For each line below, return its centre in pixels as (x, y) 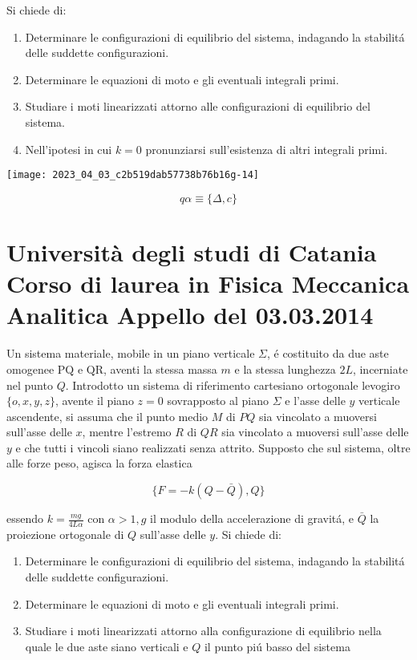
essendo (25, 518)
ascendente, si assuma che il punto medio (107, 416)
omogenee (30, 368)
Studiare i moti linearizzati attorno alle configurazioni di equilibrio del (198, 106)
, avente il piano (94, 401)
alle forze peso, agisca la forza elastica (99, 463)
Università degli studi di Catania (192, 252)
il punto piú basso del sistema (277, 646)
